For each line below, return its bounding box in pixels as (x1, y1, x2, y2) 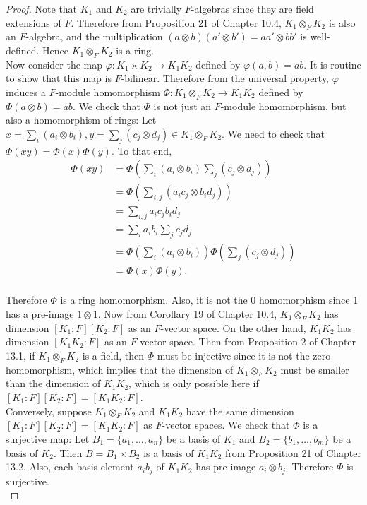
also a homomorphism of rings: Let (6, 112, 157, 127)
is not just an (153, 98, 212, 113)
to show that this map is (6, 71, 112, 85)
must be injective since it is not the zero (157, 347, 331, 362)
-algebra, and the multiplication (25, 29, 163, 44)
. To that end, (111, 143, 172, 158)
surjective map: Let (6, 431, 90, 446)
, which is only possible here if (128, 376, 259, 391)
